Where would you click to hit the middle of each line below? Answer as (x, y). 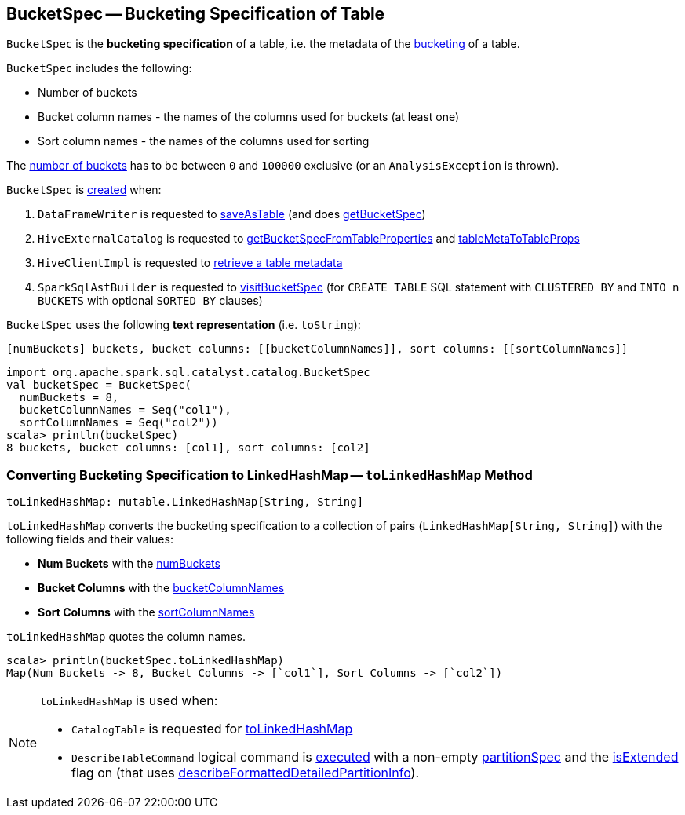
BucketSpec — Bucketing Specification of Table (196, 14)
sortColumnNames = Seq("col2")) (118, 423)
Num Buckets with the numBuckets (129, 564)
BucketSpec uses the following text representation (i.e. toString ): (184, 325)
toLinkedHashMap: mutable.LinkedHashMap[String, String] (185, 502)
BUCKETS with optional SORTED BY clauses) (150, 301)
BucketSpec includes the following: (99, 68)
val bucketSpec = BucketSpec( (99, 385)
